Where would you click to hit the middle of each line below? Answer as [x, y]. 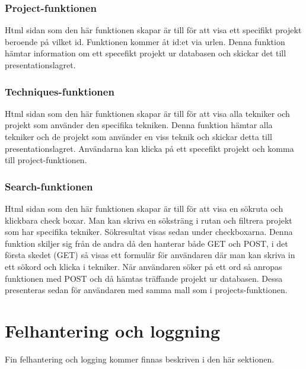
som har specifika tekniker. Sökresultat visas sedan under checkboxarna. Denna [149, 232]
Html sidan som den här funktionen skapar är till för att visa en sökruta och [144, 208]
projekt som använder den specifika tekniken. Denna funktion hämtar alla [139, 125]
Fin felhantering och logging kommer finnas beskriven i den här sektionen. [140, 359]
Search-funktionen [49, 186]
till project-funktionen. [46, 160]
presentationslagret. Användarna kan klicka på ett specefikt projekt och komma [149, 148]
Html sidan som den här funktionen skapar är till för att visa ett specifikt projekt [153, 30]
